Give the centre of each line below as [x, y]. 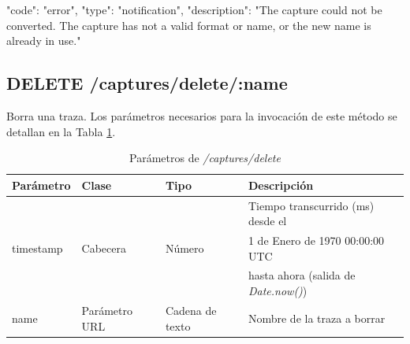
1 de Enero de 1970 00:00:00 [316, 240]
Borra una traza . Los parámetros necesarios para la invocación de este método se [202, 115]
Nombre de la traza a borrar [317, 318]
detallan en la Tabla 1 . [61, 131]
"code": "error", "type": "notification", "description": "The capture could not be [194, 9]
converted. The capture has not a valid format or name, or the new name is [189, 25]
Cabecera [104, 248]
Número [184, 248]
